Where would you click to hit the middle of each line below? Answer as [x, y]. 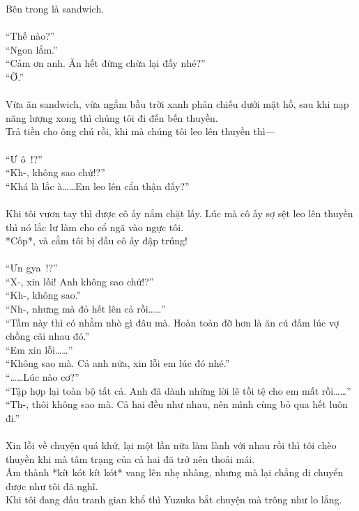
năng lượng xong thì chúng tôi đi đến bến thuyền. [112, 117]
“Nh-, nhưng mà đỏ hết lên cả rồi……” [86, 309]
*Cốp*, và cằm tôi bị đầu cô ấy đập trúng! [97, 241]
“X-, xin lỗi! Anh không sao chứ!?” [80, 281]
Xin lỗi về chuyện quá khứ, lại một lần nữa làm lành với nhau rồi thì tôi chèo [171, 445]
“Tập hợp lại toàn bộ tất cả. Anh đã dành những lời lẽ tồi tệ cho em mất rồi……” [178, 390]
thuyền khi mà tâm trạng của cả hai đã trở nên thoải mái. [130, 458]
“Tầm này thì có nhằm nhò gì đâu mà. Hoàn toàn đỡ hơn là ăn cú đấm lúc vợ [172, 322]
